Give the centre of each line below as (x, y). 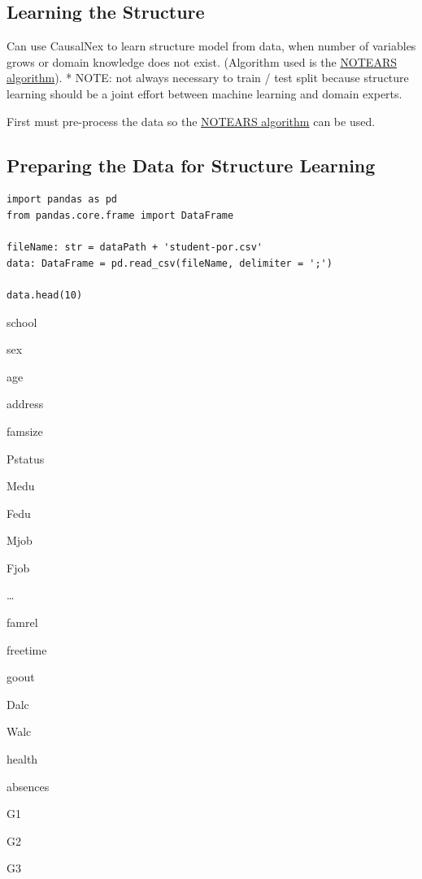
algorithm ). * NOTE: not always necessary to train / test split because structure (208, 78)
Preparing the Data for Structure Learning (191, 165)
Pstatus (26, 458)
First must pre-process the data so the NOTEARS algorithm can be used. (191, 121)
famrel (22, 622)
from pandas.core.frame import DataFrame (120, 215)
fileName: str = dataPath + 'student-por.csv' (135, 248)
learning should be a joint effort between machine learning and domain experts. (204, 93)
